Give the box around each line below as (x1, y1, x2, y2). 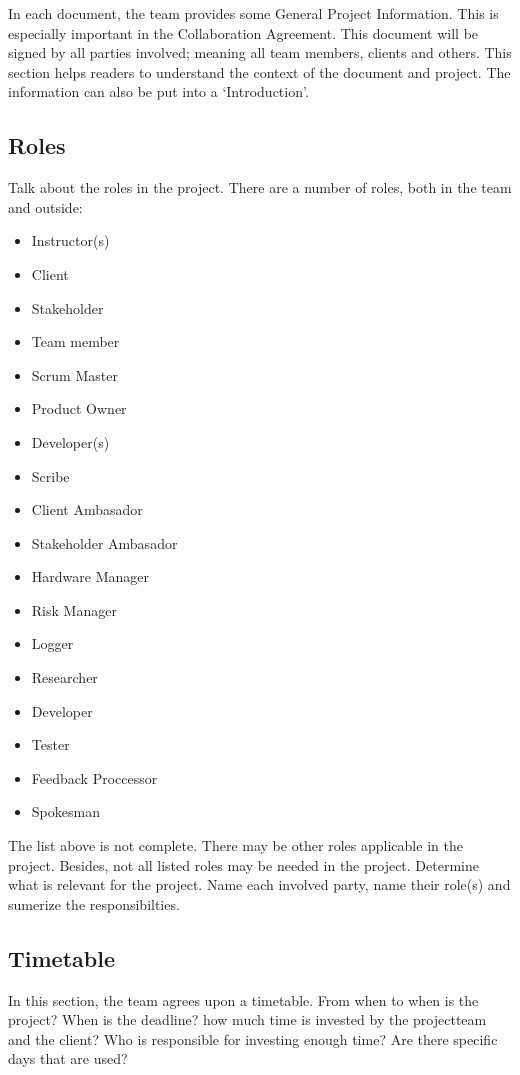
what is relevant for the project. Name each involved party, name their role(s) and (8, 874, 511, 895)
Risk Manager (31, 599, 117, 620)
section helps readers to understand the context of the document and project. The (8, 61, 511, 82)
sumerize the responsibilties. (8, 893, 180, 914)
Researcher (31, 667, 98, 688)
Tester (31, 734, 70, 755)
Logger (31, 633, 74, 654)
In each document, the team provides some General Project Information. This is (8, 3, 499, 23)
